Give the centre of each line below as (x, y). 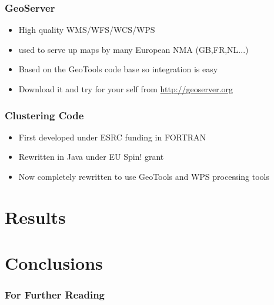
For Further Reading (55, 295)
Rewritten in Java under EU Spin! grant (91, 157)
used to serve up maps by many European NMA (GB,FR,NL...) (133, 49)
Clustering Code (44, 115)
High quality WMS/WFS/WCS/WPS (87, 30)
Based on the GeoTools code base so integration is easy (118, 69)
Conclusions (54, 263)
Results (35, 217)
